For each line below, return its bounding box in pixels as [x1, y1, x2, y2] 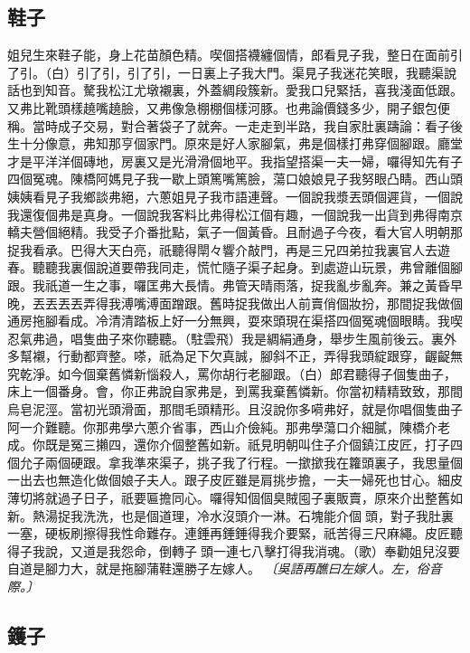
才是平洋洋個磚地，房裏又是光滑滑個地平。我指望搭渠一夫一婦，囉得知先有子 [7, 151, 463, 170]
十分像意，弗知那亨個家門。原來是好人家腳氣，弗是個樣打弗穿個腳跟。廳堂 [19, 134, 463, 153]
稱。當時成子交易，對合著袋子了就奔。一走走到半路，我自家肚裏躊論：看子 [7, 116, 450, 135]
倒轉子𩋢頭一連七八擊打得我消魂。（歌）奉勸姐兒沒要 [158, 541, 460, 560]
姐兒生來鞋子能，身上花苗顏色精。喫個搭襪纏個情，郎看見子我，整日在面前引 [7, 45, 463, 64]
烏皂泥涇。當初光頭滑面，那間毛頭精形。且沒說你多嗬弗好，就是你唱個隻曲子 [7, 400, 463, 419]
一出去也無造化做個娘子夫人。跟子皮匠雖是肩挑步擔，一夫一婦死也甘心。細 [7, 470, 450, 489]
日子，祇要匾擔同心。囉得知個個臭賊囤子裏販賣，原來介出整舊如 [82, 488, 463, 507]
